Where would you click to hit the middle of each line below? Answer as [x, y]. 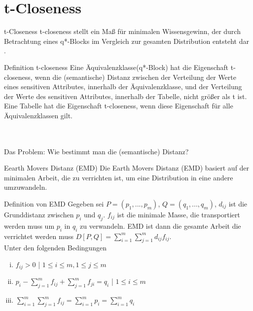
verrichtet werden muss [39, 236]
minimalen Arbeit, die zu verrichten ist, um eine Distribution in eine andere [119, 177]
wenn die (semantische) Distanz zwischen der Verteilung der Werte [135, 77]
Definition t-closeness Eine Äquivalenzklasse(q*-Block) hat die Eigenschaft [116, 67]
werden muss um [29, 225]
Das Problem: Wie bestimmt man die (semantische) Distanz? [96, 151]
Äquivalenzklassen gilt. [38, 115]
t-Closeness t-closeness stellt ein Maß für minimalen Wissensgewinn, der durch [122, 31]
